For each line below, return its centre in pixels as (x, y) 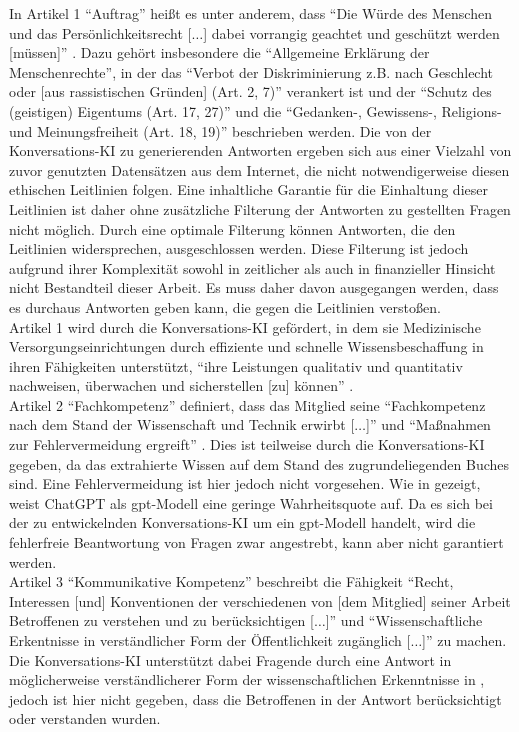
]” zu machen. (464, 640)
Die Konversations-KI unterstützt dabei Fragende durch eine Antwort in (230, 659)
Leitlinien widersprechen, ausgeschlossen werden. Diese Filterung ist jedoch (239, 248)
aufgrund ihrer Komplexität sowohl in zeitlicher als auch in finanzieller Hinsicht (252, 267)
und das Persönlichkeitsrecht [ (100, 32)
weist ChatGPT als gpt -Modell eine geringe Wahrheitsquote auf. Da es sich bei (251, 502)
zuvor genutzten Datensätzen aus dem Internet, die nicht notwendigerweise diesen (259, 169)
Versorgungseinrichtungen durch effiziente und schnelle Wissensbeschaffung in (246, 346)
